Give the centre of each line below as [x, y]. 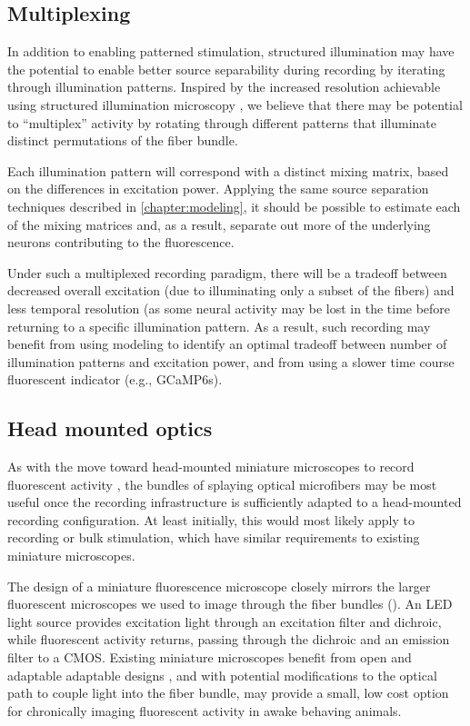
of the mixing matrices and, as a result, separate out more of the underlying [219, 224]
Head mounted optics [110, 428]
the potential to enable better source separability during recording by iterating [226, 69]
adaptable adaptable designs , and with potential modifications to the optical [222, 675]
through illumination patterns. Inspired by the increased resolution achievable [224, 87]
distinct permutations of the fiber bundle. [123, 140]
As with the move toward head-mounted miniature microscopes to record [211, 467]
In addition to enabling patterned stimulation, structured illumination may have [231, 51]
